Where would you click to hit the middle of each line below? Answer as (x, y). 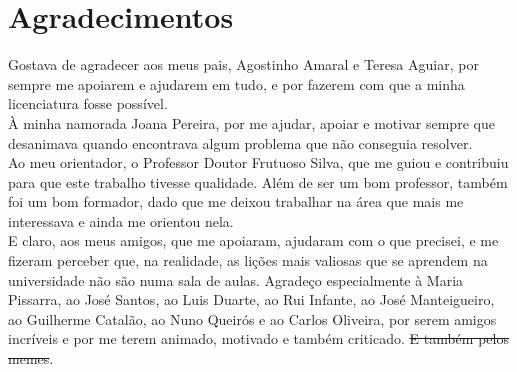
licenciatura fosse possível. (88, 103)
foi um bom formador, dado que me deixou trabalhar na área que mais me (236, 201)
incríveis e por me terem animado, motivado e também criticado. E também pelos (258, 338)
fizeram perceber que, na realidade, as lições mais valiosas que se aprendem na (248, 260)
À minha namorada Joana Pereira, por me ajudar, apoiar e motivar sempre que (251, 122)
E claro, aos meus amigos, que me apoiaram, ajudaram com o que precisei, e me (253, 240)
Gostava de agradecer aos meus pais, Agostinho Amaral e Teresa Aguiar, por (243, 64)
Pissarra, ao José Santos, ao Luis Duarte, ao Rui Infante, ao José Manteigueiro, (251, 299)
